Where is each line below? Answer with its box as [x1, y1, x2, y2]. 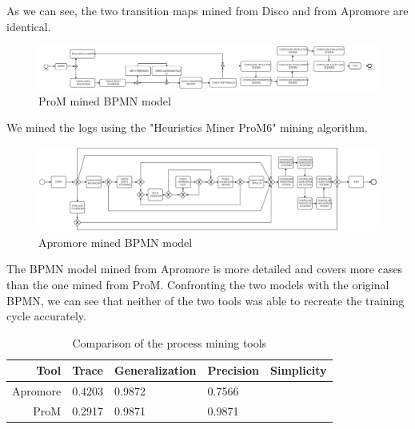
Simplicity [269, 362, 327, 379]
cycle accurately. [6, 308, 86, 324]
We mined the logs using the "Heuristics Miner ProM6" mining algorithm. [6, 119, 368, 136]
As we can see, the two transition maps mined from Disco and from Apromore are [6, 2, 409, 18]
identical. [6, 18, 51, 34]
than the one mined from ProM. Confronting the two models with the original [6, 276, 389, 292]
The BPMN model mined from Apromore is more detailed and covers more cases [6, 260, 403, 277]
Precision [207, 362, 259, 379]
